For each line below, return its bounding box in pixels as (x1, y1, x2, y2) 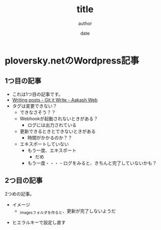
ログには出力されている (27, 122, 77, 128)
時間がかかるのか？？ (27, 135, 72, 141)
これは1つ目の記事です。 (12, 91, 63, 97)
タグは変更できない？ (12, 103, 57, 109)
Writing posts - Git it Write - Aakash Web (12, 96, 98, 103)
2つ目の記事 (5, 176, 43, 185)
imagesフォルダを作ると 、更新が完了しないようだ (19, 208, 116, 215)
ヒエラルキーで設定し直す (12, 219, 66, 225)
